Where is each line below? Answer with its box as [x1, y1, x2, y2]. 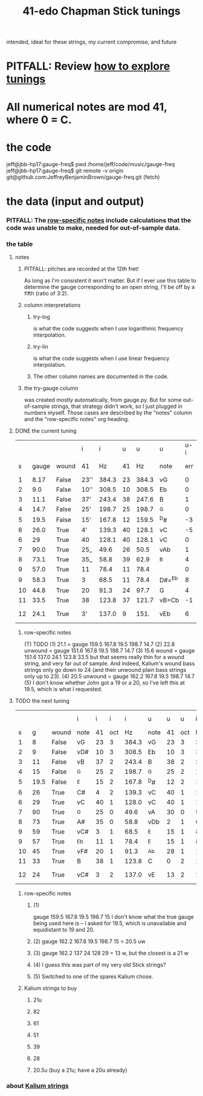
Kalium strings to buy [24, 984, 77, 991]
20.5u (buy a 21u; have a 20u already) [33, 1066, 128, 1074]
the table [6, 240, 33, 248]
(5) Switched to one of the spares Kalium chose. [33, 973, 153, 980]
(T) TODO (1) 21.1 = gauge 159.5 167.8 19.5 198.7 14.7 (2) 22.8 [24, 640, 175, 648]
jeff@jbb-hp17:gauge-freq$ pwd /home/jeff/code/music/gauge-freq [6, 160, 175, 167]
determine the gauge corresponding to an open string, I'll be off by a [24, 283, 195, 291]
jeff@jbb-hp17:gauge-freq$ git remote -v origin [6, 167, 124, 174]
